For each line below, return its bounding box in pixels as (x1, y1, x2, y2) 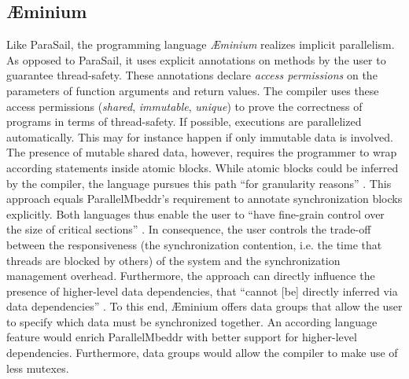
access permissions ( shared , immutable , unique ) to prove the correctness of (6, 98, 363, 114)
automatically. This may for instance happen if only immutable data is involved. (6, 128, 393, 145)
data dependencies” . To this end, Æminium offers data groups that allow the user (6, 298, 403, 315)
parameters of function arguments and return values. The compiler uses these (6, 82, 379, 98)
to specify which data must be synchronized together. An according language (6, 313, 378, 329)
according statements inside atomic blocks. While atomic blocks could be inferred (6, 159, 399, 175)
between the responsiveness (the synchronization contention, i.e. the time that (6, 236, 382, 252)
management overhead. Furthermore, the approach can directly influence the (6, 267, 375, 284)
